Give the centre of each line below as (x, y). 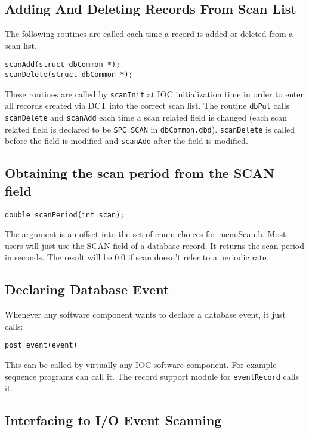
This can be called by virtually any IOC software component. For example (141, 365)
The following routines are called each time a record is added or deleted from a (149, 34)
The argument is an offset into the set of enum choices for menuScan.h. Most (146, 234)
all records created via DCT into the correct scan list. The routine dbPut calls (147, 105)
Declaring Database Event (87, 289)
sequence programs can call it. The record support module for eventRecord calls (152, 376)
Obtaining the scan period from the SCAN (140, 173)
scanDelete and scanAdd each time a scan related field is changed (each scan (146, 117)
